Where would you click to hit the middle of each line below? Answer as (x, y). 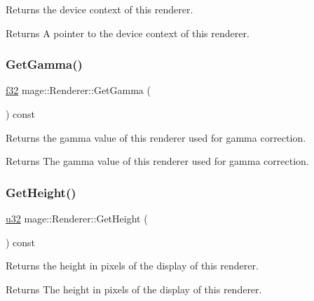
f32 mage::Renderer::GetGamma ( (78, 90)
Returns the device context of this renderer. (100, 9)
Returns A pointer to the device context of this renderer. (128, 33)
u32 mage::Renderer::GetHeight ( (77, 218)
